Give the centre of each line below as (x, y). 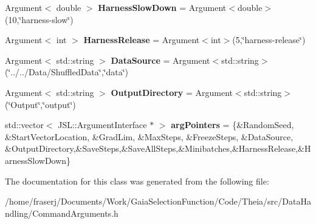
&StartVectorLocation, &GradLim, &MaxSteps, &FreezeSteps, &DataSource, (149, 136)
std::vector (24, 125)
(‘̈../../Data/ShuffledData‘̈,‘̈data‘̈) (67, 72)
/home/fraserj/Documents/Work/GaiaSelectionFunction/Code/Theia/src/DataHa (158, 201)
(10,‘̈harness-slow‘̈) (39, 19)
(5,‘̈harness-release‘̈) (269, 40)
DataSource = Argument (160, 60)
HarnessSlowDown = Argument (162, 7)
